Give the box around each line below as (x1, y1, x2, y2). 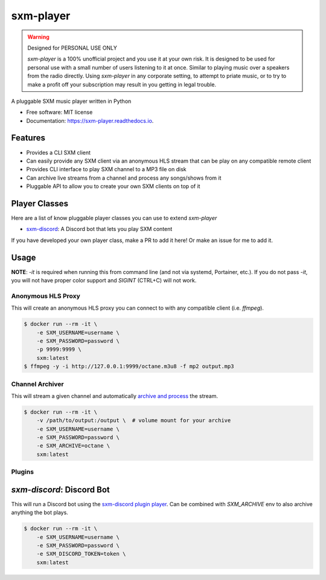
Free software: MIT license (26, 109, 93, 116)
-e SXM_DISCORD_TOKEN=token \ (36, 550, 126, 558)
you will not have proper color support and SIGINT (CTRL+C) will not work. (11, 277, 197, 284)
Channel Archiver (11, 380, 64, 388)
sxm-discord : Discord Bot (11, 484, 110, 495)
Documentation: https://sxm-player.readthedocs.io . (26, 117, 154, 124)
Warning (27, 33, 50, 41)
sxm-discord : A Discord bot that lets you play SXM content (26, 226, 173, 233)
